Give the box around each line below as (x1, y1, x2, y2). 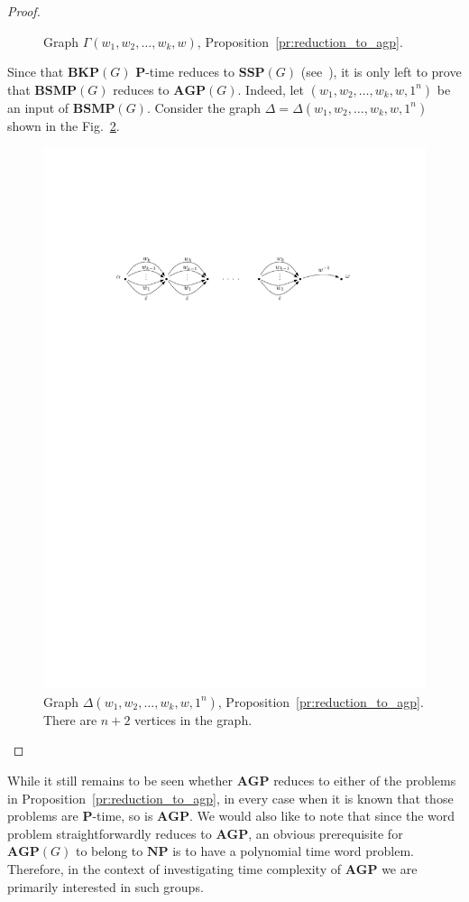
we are (382, 860, 418, 879)
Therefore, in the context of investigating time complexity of (7, 860, 341, 879)
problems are (7, 806, 78, 825)
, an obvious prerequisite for (248, 823, 403, 842)
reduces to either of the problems (273, 771, 456, 790)
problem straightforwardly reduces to (7, 823, 212, 842)
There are (43, 710, 97, 729)
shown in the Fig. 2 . (7, 116, 120, 135)
